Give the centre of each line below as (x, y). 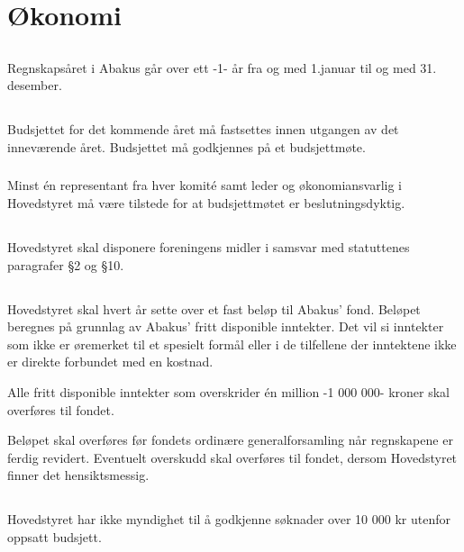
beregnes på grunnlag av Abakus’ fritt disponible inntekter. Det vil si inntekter (226, 326)
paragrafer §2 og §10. (66, 264)
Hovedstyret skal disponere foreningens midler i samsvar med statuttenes (209, 247)
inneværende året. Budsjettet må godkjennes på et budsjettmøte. (187, 146)
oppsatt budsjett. (55, 536)
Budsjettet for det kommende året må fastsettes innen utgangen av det (203, 129)
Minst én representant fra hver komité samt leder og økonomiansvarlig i (205, 185)
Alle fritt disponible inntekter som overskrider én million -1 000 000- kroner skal (228, 391)
